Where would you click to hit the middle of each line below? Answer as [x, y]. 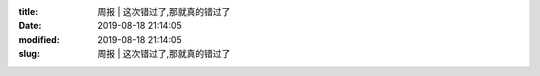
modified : [39, 39]
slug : [29, 54]
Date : [30, 26]
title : [28, 11]
